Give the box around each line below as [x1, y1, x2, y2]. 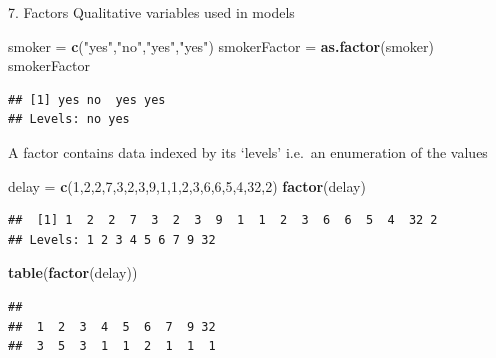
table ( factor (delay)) [8, 262, 138, 283]
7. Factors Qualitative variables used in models [8, 2, 295, 22]
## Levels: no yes [8, 112, 130, 127]
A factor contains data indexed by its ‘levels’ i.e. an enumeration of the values [8, 141, 488, 162]
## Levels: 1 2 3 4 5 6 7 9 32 [8, 232, 216, 247]
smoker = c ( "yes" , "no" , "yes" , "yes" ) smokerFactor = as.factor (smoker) [8, 35, 435, 56]
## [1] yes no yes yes [8, 92, 166, 107]
